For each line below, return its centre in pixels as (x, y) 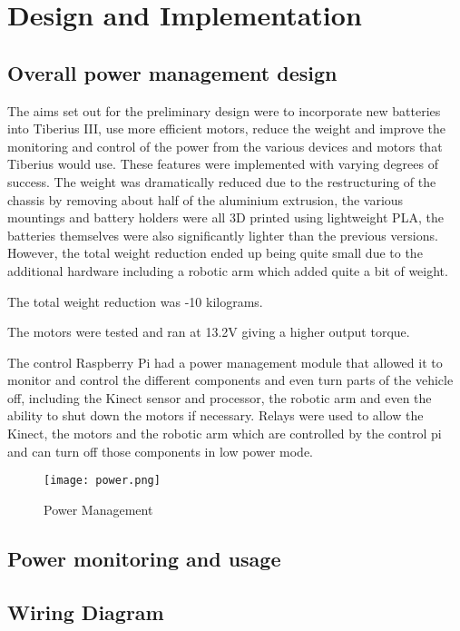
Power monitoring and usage (144, 558)
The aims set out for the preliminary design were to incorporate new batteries (224, 110)
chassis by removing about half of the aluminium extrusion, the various (206, 199)
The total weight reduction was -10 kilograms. (135, 301)
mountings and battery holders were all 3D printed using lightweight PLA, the (225, 217)
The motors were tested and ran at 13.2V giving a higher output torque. (209, 332)
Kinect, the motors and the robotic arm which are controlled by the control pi (225, 434)
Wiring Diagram (86, 611)
